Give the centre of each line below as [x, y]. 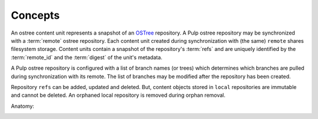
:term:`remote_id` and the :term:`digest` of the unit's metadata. [87, 57]
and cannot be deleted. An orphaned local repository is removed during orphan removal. [118, 95]
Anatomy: [23, 106]
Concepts [35, 15]
